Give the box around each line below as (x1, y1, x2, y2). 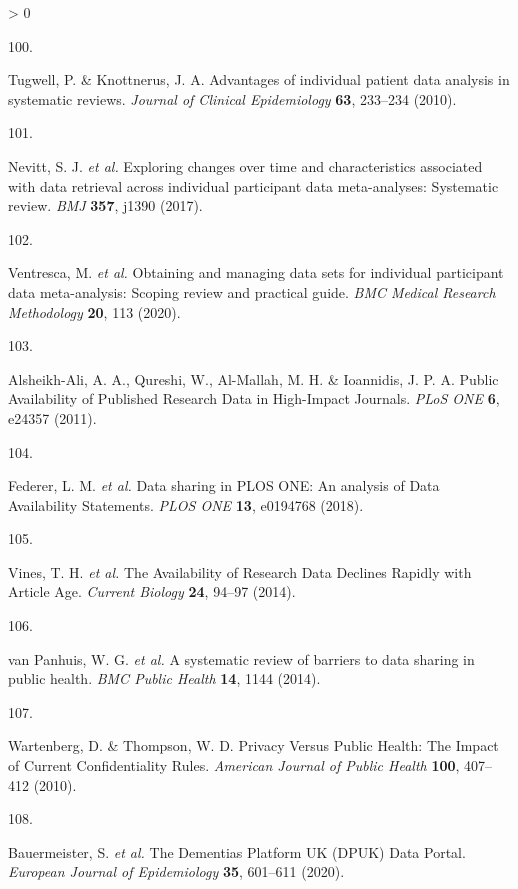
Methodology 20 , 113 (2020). (8, 301, 181, 322)
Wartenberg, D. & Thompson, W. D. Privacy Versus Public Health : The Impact (8, 735, 499, 756)
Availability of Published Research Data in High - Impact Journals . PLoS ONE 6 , (8, 388, 500, 409)
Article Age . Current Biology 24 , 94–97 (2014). (8, 581, 296, 602)
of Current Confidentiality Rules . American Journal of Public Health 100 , (8, 755, 460, 776)
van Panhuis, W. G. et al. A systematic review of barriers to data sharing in (8, 648, 475, 669)
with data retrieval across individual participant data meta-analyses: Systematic (8, 175, 499, 196)
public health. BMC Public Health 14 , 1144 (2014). (8, 668, 321, 689)
